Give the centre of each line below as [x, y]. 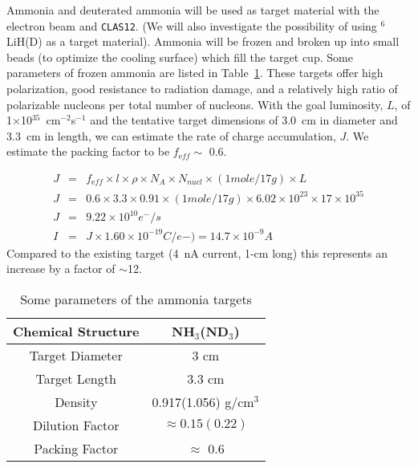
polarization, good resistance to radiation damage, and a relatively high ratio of [202, 89]
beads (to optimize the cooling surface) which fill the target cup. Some [180, 57]
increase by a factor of [61, 269]
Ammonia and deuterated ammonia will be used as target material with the [193, 10]
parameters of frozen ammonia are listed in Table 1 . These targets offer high [195, 73]
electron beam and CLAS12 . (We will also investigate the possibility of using [192, 25]
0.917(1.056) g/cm [203, 401]
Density [76, 401]
